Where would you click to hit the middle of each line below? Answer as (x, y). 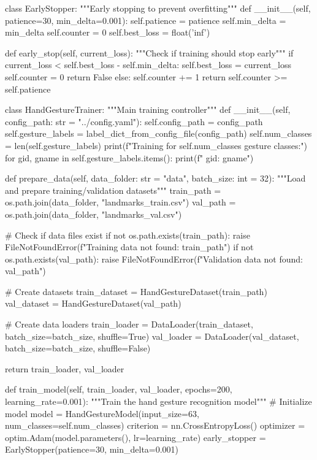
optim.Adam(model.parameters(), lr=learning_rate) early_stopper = (136, 437)
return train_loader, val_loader (65, 368)
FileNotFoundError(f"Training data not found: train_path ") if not (129, 247)
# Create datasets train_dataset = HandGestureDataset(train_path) (136, 291)
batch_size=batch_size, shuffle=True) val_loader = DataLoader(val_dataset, (152, 336)
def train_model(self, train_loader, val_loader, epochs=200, (119, 389)
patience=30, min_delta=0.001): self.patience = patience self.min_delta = (146, 20)
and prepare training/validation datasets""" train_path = (113, 190)
